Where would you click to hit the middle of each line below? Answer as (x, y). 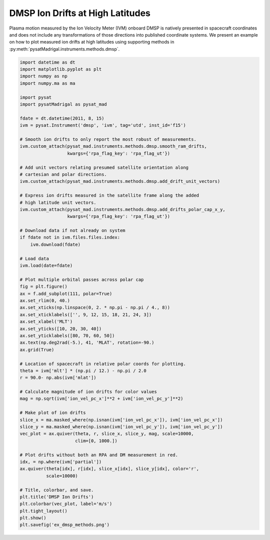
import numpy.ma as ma (47, 83)
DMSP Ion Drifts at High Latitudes (80, 13)
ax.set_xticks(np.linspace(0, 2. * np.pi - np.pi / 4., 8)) (95, 308)
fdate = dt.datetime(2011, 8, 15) (62, 118)
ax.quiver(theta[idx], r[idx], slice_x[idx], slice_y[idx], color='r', (109, 469)
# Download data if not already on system (72, 231)
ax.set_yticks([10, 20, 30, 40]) (61, 329)
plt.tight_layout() (43, 511)
